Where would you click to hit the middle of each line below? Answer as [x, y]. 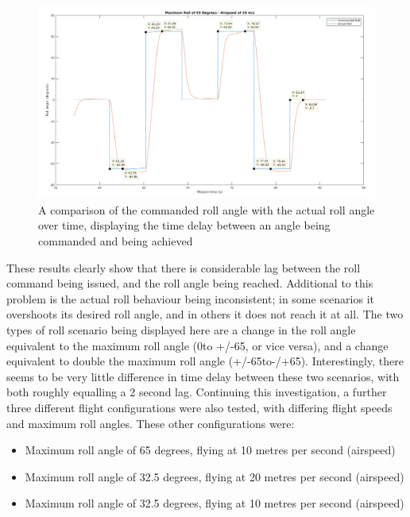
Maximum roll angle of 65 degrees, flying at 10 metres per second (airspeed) [210, 450]
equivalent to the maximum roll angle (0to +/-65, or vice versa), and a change [197, 345]
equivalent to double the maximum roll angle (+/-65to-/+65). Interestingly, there [205, 361]
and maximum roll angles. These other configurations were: [151, 423]
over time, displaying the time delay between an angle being [184, 225]
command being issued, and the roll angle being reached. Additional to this [190, 283]
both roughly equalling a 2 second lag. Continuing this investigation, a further [197, 392]
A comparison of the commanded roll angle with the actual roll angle [207, 209]
